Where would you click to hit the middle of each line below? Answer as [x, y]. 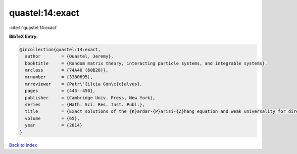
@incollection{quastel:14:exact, [60, 49]
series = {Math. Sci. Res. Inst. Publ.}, [85, 105]
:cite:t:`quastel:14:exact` [33, 28]
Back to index [23, 145]
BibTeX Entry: [24, 36]
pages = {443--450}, [60, 91]
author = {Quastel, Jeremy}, [69, 56]
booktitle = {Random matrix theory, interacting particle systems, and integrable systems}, [146, 63]
